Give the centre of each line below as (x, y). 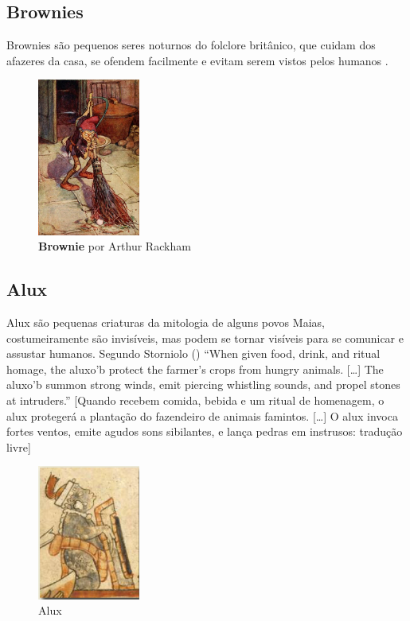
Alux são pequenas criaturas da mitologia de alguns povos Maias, (166, 322)
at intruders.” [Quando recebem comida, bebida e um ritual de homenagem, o (195, 400)
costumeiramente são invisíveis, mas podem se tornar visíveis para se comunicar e (205, 338)
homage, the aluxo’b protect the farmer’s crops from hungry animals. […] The (195, 369)
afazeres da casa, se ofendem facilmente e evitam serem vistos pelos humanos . (197, 60)
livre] (19, 446)
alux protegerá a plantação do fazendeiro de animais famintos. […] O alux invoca (202, 415)
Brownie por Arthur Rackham (115, 246)
